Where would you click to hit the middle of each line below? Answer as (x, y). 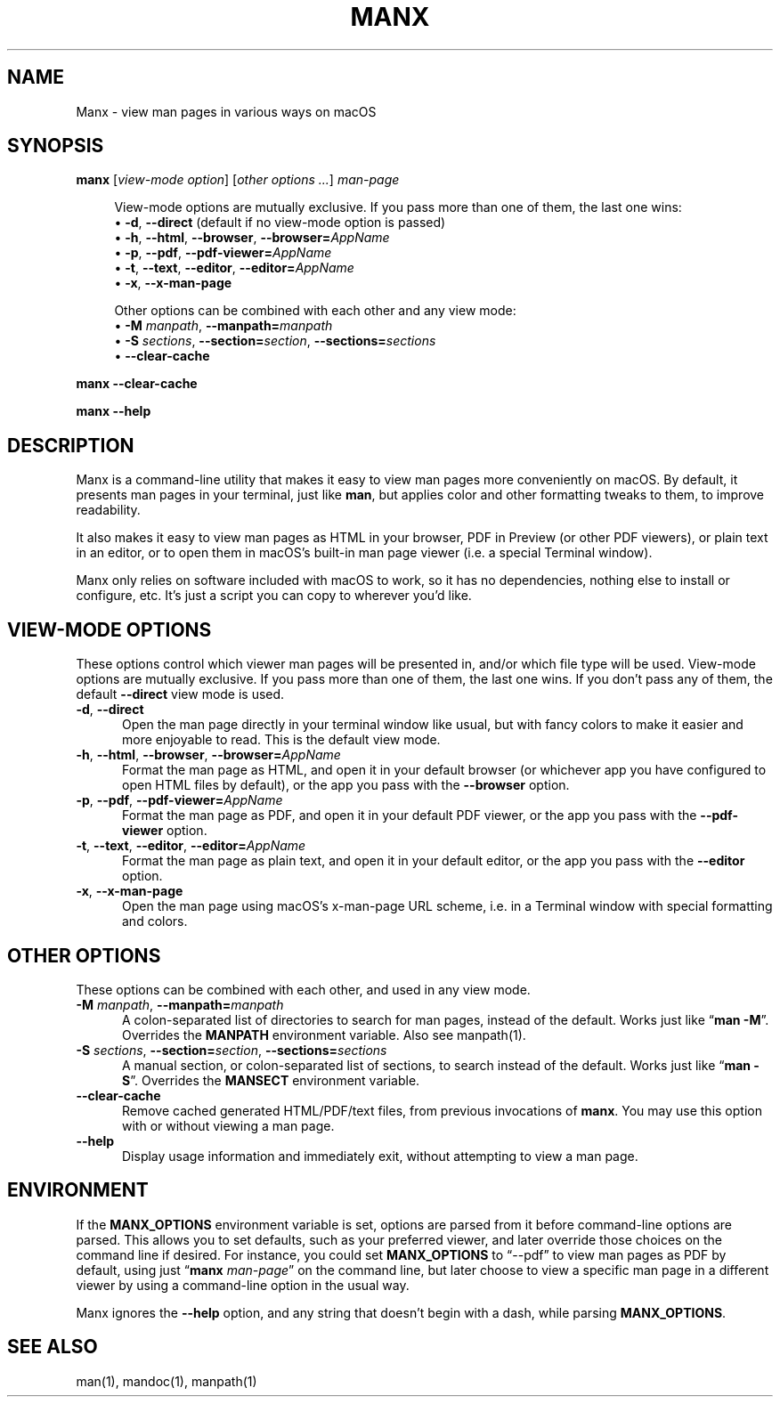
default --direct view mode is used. (180, 694)
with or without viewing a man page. (228, 1125)
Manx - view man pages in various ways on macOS (226, 111)
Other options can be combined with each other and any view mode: (315, 311)
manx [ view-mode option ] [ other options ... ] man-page (238, 180)
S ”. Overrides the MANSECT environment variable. (271, 1080)
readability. (108, 510)
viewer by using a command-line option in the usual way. (243, 1285)
